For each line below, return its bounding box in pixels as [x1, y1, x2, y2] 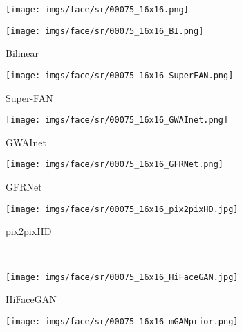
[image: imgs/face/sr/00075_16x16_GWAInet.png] [6, 115, 229, 125]
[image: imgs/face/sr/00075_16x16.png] [6, 5, 189, 15]
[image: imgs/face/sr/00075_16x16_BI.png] [6, 26, 204, 36]
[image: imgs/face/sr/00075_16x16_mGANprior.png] [6, 316, 239, 326]
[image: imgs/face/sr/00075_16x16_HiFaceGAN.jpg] [6, 272, 239, 282]
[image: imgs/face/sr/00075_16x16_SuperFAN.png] [6, 70, 234, 80]
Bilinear [6, 46, 39, 60]
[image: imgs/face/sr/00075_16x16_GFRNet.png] [6, 159, 223, 170]
